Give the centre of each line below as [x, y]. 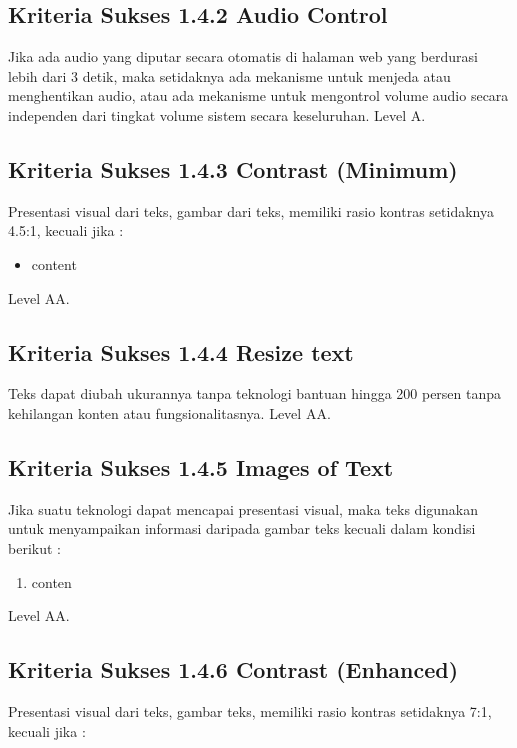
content [54, 263]
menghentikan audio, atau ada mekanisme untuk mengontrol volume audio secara [258, 95]
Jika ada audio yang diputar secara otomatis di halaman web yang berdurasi [243, 56]
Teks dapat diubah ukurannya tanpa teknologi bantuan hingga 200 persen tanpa [255, 393]
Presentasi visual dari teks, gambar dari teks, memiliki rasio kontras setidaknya [251, 210]
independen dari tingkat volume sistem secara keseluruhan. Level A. [217, 114]
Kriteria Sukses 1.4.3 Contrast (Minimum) [233, 168]
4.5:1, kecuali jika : [66, 230]
